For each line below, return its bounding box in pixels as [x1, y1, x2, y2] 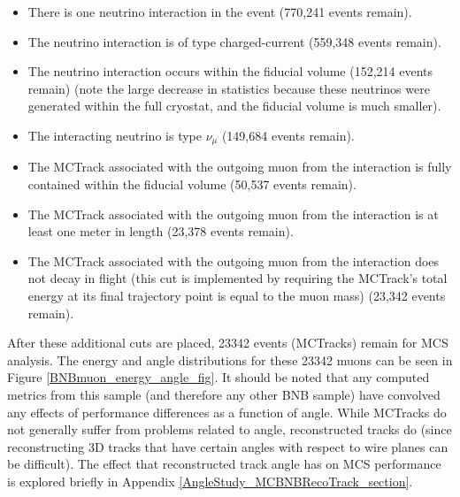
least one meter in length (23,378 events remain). [27, 222, 294, 241]
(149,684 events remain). [221, 126, 355, 144]
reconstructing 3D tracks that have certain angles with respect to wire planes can [7, 437, 448, 455]
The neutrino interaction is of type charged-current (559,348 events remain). [27, 32, 441, 50]
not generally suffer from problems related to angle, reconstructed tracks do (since [7, 420, 452, 439]
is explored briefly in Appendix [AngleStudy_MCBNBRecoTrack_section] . [7, 471, 413, 490]
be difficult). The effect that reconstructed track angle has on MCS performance [7, 455, 441, 473]
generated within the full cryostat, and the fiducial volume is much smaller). [27, 96, 441, 115]
